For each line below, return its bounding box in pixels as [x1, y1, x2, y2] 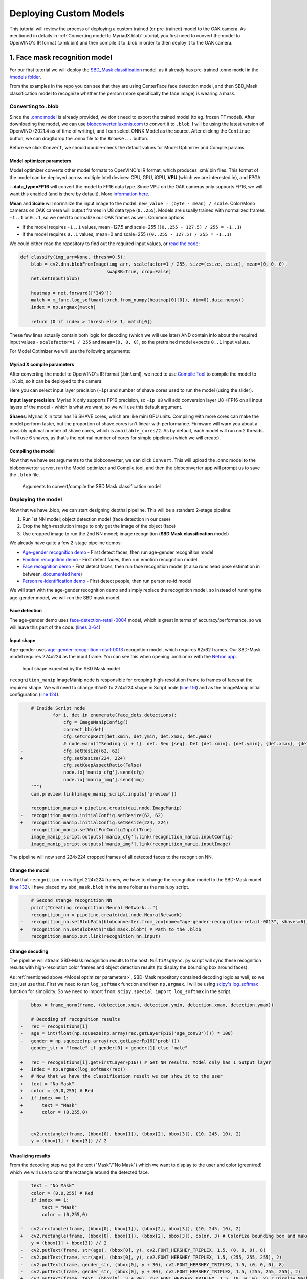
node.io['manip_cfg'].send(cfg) [63, 769, 145, 775]
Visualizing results [9, 1153, 51, 1159]
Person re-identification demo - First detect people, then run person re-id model [22, 578, 192, 584]
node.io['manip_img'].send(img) [63, 777, 145, 782]
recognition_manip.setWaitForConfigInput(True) [31, 827, 153, 832]
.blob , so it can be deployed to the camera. [9, 378, 103, 384]
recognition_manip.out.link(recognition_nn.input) [31, 934, 161, 939]
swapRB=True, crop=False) [106, 269, 171, 274]
